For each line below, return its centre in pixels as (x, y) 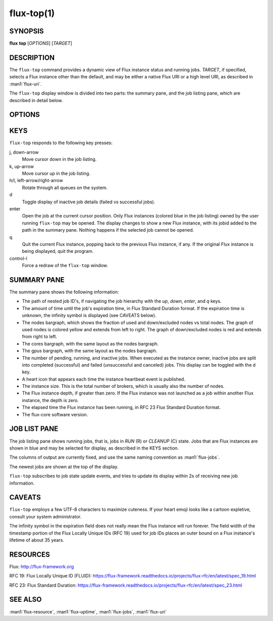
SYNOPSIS (27, 31)
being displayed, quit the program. (58, 251)
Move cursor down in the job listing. (59, 159)
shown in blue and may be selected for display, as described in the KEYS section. (94, 448)
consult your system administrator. (45, 516)
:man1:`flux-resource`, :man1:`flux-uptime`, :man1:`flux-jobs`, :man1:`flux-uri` (88, 611)
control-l (18, 258)
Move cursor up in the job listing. (56, 173)
